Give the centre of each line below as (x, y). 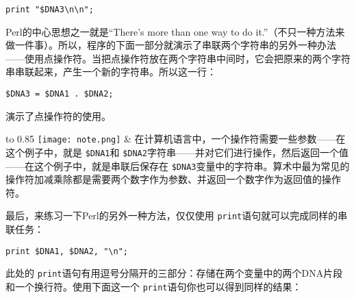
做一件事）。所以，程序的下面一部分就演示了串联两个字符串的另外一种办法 (171, 45)
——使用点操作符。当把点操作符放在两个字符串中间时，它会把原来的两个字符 (178, 58)
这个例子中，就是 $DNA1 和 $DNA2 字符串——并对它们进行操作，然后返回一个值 (177, 152)
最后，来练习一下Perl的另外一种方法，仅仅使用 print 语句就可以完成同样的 (172, 215)
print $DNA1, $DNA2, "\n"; (67, 251)
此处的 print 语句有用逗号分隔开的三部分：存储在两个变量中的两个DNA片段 (174, 273)
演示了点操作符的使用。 (58, 115)
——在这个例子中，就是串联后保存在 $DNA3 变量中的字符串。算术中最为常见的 (178, 165)
